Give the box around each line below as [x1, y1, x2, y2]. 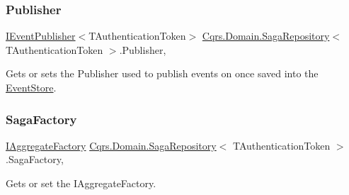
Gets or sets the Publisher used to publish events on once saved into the [6, 66, 319, 81]
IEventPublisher [6, 28, 76, 43]
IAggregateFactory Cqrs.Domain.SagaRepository [6, 138, 217, 152]
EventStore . [6, 80, 57, 94]
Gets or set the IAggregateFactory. [6, 176, 156, 190]
